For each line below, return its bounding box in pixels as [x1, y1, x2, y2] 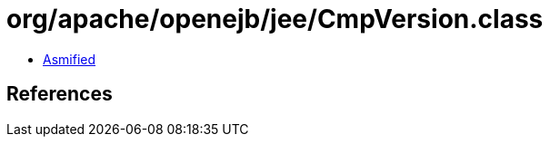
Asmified [43, 51, 96, 67]
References [6, 82, 113, 106]
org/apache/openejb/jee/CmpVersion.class [6, 4, 544, 34]
